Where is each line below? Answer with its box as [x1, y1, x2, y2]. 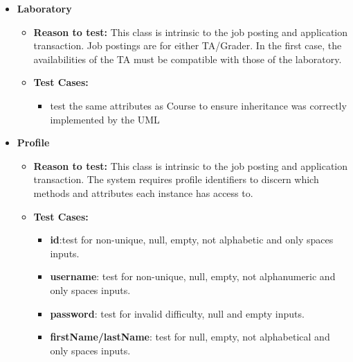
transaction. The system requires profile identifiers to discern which [33, 172, 319, 187]
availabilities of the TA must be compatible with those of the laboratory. [33, 51, 342, 66]
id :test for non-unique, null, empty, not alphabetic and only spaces [50, 232, 334, 247]
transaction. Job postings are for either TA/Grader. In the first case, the [33, 38, 342, 53]
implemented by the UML [50, 112, 160, 126]
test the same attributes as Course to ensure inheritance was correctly [50, 98, 347, 112]
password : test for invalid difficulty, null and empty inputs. [50, 306, 305, 320]
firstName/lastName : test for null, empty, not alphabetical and [50, 329, 330, 344]
